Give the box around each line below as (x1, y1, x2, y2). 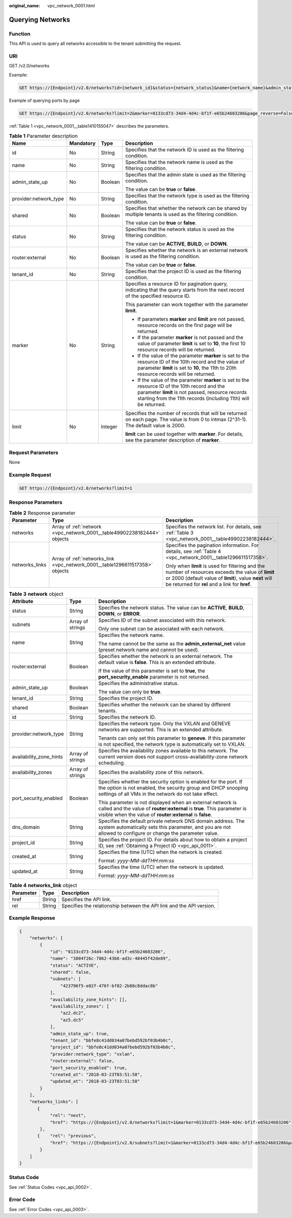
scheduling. (98, 760, 125, 766)
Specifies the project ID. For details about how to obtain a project (98, 836, 247, 843)
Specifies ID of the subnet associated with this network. (98, 617, 226, 624)
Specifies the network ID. (98, 714, 156, 721)
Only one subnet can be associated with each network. (98, 626, 225, 632)
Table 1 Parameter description (9, 133, 78, 139)
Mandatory (69, 140, 96, 147)
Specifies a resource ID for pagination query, (125, 280, 228, 287)
